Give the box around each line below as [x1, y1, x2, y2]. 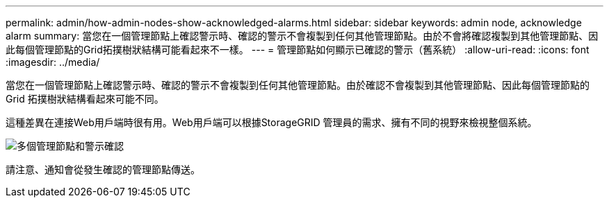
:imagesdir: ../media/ [6, 56, 100, 68]
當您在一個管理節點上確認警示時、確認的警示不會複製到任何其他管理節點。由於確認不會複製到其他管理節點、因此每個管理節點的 [6, 79, 590, 91]
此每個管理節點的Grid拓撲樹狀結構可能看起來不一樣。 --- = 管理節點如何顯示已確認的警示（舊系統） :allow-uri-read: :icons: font [6, 44, 590, 55]
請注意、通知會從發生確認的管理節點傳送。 [6, 164, 200, 175]
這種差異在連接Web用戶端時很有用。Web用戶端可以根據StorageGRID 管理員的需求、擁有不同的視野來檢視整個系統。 [6, 116, 537, 128]
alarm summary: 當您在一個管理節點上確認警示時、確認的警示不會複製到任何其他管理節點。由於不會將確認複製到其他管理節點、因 [6, 30, 599, 42]
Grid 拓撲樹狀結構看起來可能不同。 [6, 93, 164, 105]
